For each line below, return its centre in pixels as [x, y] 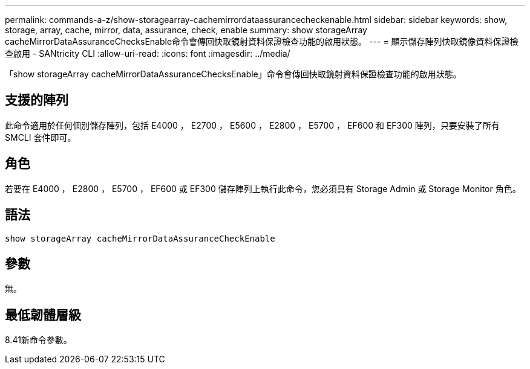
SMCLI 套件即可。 [41, 137]
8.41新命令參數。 [38, 340]
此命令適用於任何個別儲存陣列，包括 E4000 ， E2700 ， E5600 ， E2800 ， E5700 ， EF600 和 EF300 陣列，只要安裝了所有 [252, 125]
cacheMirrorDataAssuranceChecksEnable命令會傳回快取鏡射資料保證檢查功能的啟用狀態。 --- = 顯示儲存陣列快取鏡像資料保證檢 [262, 41]
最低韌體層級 [43, 315]
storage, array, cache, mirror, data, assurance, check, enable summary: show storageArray [186, 30]
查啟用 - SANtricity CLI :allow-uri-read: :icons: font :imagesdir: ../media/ [148, 53]
